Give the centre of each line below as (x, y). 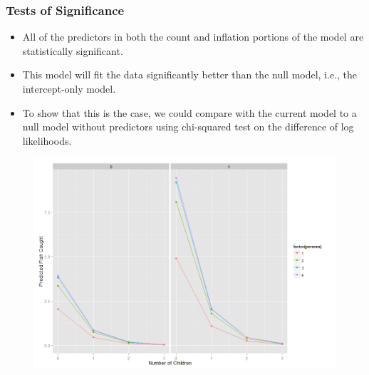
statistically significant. (73, 50)
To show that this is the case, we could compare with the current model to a (189, 112)
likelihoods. (47, 140)
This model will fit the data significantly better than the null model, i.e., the (190, 75)
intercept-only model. (69, 88)
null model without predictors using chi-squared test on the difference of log (188, 127)
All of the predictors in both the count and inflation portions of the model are (193, 37)
